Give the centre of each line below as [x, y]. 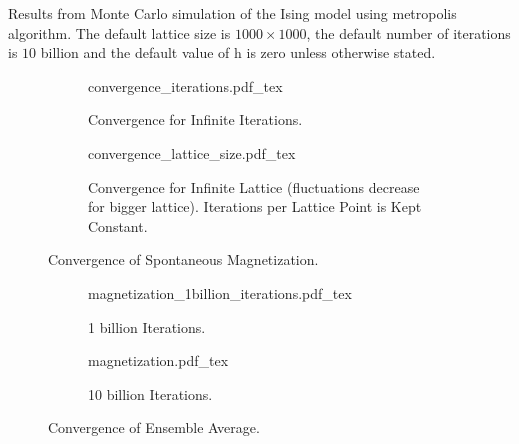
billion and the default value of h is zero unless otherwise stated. [238, 52]
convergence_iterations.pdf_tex [185, 85]
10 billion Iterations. [150, 393]
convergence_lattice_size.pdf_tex [192, 152]
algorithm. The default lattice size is [119, 32]
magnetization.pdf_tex [158, 360]
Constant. [118, 225]
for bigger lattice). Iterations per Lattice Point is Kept [255, 206]
